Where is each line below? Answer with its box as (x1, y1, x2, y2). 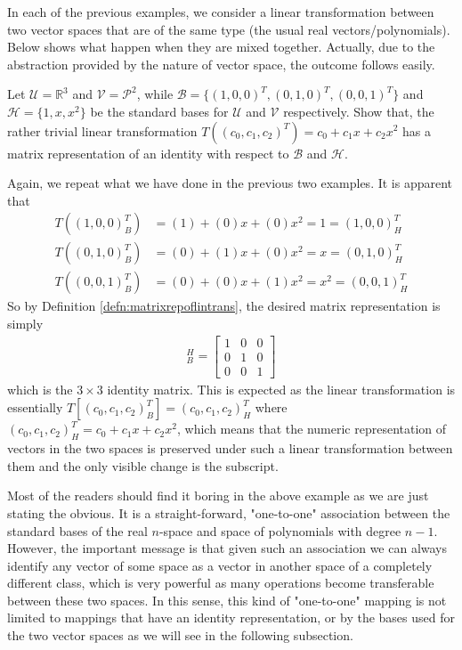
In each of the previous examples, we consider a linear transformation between (7, 3, 434, 20)
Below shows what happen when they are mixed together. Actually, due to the (7, 37, 435, 56)
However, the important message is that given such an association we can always (7, 539, 448, 557)
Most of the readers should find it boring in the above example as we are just (7, 486, 429, 505)
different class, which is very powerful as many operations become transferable (7, 573, 434, 592)
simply (7, 314, 44, 333)
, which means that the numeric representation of (177, 419, 447, 438)
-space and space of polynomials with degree (158, 521, 401, 540)
